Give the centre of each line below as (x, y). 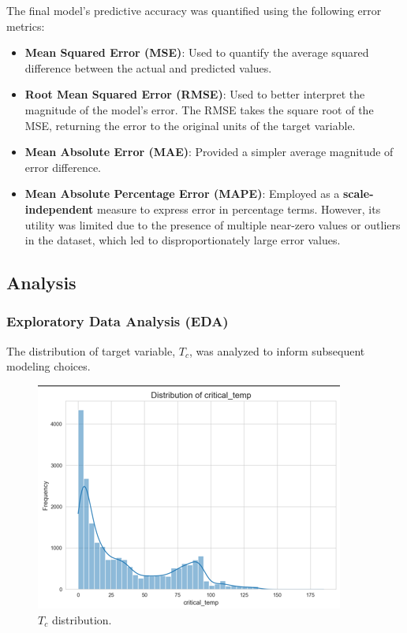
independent (59, 209)
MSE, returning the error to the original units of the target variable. (190, 125)
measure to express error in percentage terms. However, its (239, 209)
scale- (358, 194)
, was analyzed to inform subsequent (277, 350)
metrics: (26, 26)
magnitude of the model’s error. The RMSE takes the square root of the (199, 109)
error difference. (63, 167)
